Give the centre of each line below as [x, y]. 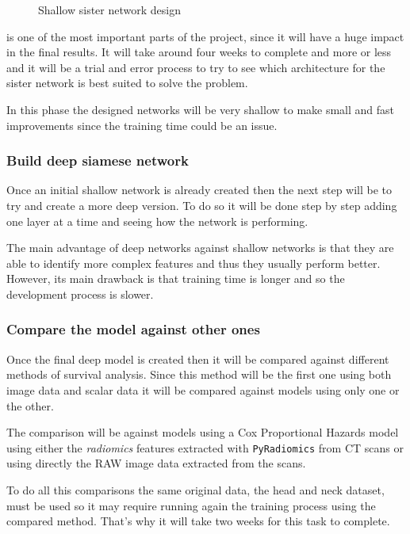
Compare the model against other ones [133, 329]
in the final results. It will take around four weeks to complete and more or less [199, 52]
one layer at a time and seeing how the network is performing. [157, 221]
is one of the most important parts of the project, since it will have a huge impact [205, 36]
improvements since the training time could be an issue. [142, 125]
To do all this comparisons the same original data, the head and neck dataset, [195, 489]
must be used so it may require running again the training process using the [191, 505]
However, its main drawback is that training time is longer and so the [176, 278]
